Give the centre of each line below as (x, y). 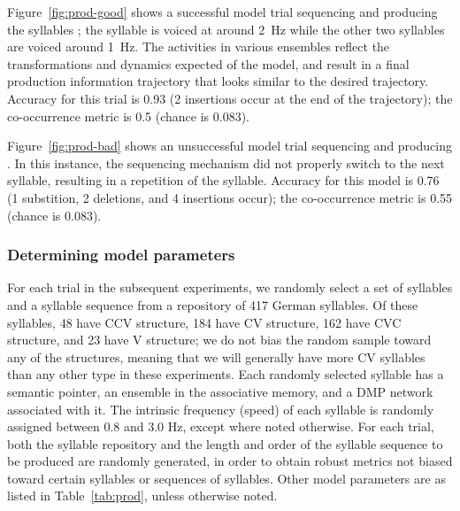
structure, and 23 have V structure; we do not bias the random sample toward (219, 340)
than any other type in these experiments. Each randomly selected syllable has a (226, 374)
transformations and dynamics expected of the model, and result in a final (208, 63)
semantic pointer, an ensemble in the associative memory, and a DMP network (220, 391)
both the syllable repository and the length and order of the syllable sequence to (225, 443)
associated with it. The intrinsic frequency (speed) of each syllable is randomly (221, 409)
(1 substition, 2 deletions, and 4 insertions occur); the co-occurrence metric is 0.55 (230, 197)
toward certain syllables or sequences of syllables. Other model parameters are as (226, 478)
